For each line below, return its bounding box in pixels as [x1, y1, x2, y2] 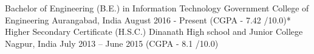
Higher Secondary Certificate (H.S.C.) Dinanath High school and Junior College [5, 25, 303, 38]
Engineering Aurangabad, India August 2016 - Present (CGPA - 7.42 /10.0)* [5, 13, 291, 26]
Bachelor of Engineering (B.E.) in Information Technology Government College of [5, 2, 309, 14]
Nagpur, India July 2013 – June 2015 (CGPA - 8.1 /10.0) [5, 37, 219, 49]
